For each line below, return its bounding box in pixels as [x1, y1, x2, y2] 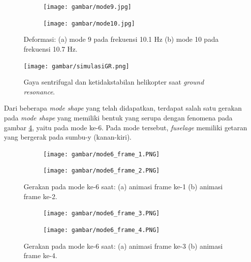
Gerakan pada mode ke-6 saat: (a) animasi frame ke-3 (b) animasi [24, 240, 223, 251]
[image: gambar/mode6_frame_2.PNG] [43, 167, 160, 175]
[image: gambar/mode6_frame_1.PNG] [43, 150, 160, 158]
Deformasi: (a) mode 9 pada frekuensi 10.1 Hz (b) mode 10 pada [24, 34, 219, 44]
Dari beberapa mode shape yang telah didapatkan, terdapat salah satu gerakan [4, 103, 242, 113]
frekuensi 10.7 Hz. [24, 43, 78, 54]
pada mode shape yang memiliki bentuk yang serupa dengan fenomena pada [4, 112, 233, 122]
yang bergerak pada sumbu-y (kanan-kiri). [4, 132, 132, 142]
